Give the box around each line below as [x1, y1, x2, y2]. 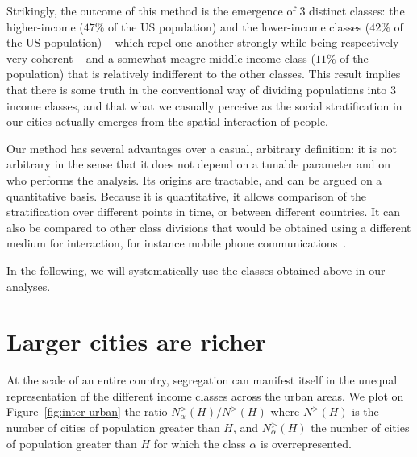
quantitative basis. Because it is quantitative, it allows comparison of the [6, 187, 366, 204]
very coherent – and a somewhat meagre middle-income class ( [6, 49, 315, 66]
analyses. [6, 277, 51, 294]
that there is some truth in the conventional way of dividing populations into [6, 81, 387, 98]
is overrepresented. [260, 434, 352, 451]
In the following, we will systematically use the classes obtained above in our [6, 261, 386, 278]
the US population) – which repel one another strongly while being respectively [6, 34, 399, 51]
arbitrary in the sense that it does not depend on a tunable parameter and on [6, 156, 391, 172]
